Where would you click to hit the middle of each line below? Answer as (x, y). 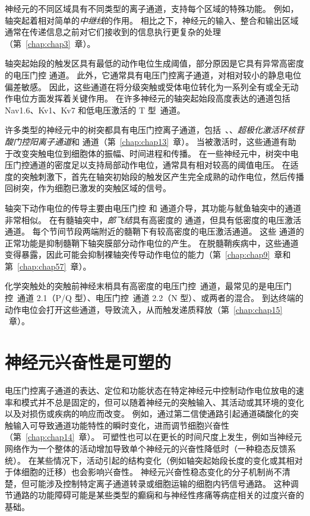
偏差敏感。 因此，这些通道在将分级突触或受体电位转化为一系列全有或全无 (148, 86)
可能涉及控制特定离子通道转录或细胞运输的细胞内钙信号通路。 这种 (160, 483)
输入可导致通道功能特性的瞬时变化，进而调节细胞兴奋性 (121, 425)
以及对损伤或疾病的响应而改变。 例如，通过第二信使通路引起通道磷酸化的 (148, 414)
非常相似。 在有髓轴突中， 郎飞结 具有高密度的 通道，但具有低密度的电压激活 (153, 219)
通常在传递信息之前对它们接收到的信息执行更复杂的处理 (113, 32)
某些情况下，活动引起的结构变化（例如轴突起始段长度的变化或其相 (165, 460)
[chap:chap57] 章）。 (54, 266)
